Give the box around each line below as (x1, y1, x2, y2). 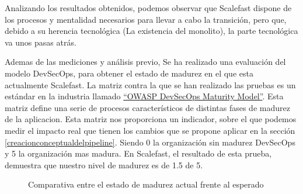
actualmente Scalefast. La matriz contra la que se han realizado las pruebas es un (5, 78, 296, 91)
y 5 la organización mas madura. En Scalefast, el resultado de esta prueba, (5, 147, 272, 160)
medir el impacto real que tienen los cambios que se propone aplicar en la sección (5, 124, 295, 136)
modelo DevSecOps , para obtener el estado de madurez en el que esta (5, 67, 253, 79)
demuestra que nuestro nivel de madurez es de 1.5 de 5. (5, 158, 203, 171)
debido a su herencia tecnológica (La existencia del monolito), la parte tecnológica (5, 25, 298, 37)
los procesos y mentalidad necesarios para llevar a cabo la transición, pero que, (5, 13, 287, 25)
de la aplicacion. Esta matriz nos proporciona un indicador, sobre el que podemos (5, 113, 297, 125)
